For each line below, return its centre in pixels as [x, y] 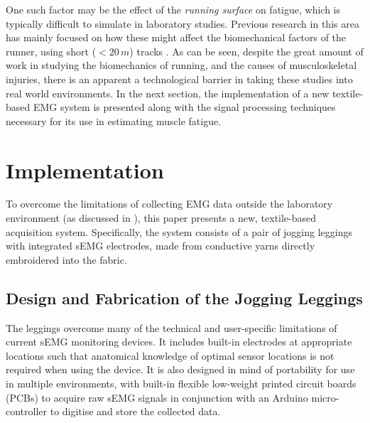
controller [27, 411]
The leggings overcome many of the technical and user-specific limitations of [172, 327]
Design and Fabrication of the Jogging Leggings [184, 298]
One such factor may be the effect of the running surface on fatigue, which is [173, 9]
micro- [325, 397]
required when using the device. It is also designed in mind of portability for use [180, 369]
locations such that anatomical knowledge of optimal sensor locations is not [170, 355]
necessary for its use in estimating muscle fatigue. [114, 121]
